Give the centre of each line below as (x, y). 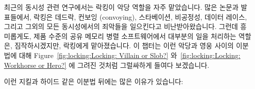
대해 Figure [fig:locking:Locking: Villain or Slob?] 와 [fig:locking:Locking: (130, 55)
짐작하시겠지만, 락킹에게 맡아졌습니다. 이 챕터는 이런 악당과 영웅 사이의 (124, 45)
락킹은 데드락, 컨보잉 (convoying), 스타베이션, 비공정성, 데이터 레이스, (140, 16)
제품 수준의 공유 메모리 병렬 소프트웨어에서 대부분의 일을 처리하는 (135, 36)
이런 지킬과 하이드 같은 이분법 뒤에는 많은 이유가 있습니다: (94, 81)
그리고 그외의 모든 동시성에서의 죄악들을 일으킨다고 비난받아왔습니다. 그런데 (121, 26)
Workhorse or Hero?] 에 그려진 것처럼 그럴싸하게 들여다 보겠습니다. (107, 65)
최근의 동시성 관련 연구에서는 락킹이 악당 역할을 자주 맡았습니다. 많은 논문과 (121, 7)
